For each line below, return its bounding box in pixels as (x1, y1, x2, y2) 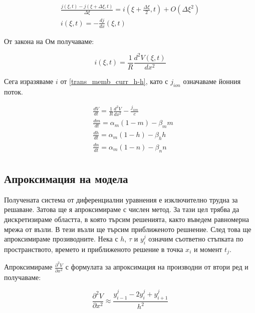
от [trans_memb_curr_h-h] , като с (60, 75, 168, 86)
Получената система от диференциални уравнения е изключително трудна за (4, 194, 238, 204)
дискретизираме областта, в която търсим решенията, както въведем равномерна (4, 214, 249, 224)
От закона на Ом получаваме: (4, 35, 94, 46)
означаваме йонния (183, 75, 241, 86)
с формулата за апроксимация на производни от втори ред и (65, 261, 248, 272)
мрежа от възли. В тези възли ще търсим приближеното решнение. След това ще (4, 223, 251, 234)
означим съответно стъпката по (148, 233, 243, 244)
